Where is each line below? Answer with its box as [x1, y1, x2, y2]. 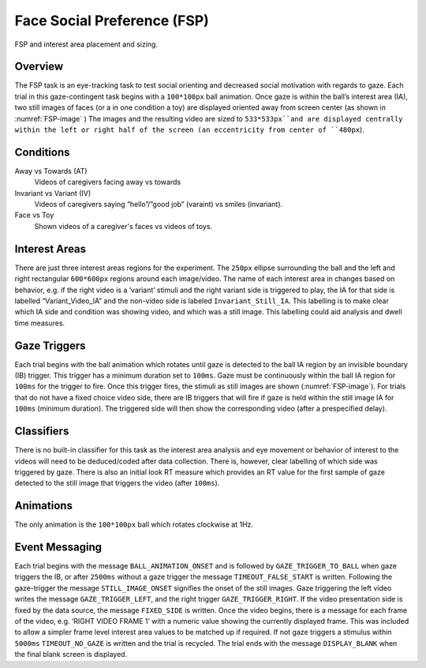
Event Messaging [14, 541, 103, 554]
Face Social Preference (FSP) [14, 12, 209, 29]
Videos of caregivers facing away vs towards [34, 178, 181, 187]
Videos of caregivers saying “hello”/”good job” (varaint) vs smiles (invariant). [34, 200, 283, 209]
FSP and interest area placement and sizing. [14, 39, 158, 49]
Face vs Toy [14, 210, 54, 220]
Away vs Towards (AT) [14, 166, 88, 175]
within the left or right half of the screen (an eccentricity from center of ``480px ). [14, 125, 364, 134]
